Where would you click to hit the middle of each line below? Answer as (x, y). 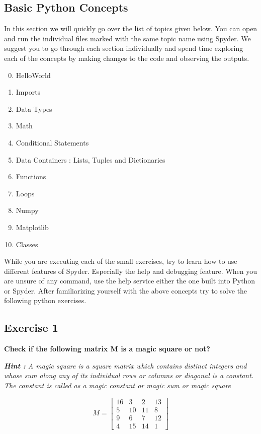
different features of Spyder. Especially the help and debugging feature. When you (131, 271)
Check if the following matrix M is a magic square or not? (107, 349)
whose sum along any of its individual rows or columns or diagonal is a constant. (129, 375)
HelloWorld (33, 75)
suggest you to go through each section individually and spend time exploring (124, 48)
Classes (27, 244)
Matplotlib (32, 227)
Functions (31, 176)
